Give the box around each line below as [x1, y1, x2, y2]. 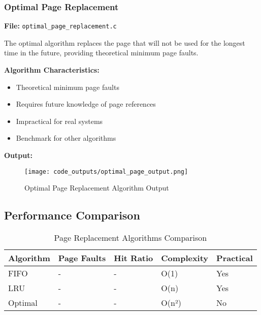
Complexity [161, 252, 209, 264]
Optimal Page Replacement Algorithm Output [24, 182, 169, 193]
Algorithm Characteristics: [4, 65, 100, 75]
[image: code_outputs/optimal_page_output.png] [24, 168, 188, 175]
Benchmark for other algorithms [16, 133, 116, 143]
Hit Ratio [114, 252, 153, 264]
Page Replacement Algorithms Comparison [54, 232, 207, 244]
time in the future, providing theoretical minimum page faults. [4, 47, 199, 58]
